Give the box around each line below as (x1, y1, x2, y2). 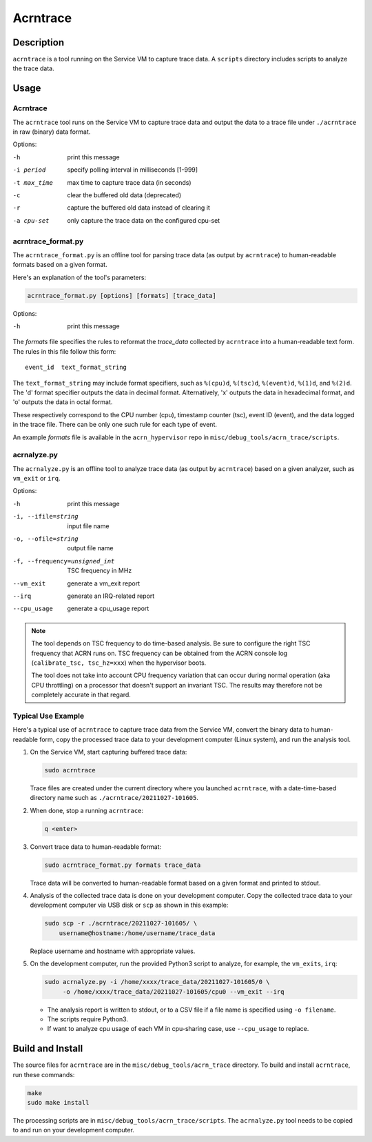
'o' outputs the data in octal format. (12, 398, 113, 406)
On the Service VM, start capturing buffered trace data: (30, 748, 187, 757)
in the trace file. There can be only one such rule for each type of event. (12, 421, 217, 429)
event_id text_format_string (25, 363, 127, 372)
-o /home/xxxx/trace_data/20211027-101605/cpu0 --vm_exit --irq (62, 988, 285, 996)
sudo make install (27, 1099, 90, 1107)
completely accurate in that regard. (31, 690, 131, 699)
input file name (67, 521, 110, 530)
